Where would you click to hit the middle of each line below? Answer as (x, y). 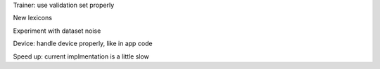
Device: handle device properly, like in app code (83, 44)
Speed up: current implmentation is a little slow (81, 56)
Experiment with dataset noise (57, 31)
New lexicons (33, 18)
